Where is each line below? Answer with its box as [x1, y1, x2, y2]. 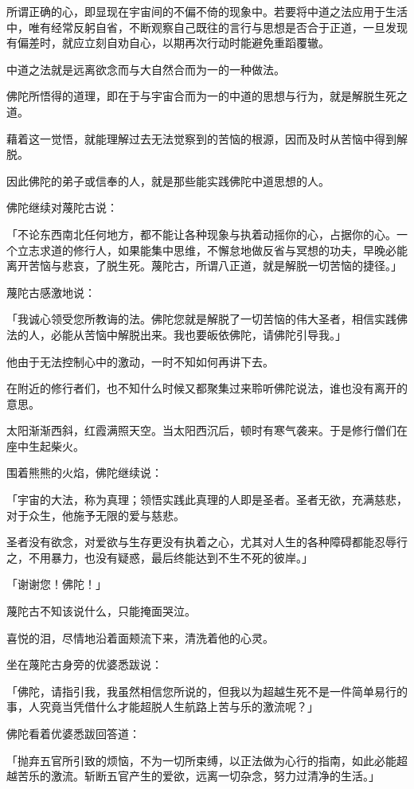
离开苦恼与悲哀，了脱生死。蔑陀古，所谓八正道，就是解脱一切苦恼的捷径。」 [6, 257, 402, 274]
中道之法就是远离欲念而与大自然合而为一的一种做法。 [6, 61, 285, 77]
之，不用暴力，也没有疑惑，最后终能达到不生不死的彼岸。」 [6, 549, 313, 565]
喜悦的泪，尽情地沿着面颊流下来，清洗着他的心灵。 [6, 629, 274, 646]
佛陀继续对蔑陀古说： [6, 199, 118, 216]
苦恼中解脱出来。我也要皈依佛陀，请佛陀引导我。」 [84, 326, 346, 342]
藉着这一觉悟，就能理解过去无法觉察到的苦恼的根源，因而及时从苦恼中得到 [6, 130, 396, 146]
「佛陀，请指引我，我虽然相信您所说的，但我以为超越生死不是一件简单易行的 [6, 682, 408, 699]
